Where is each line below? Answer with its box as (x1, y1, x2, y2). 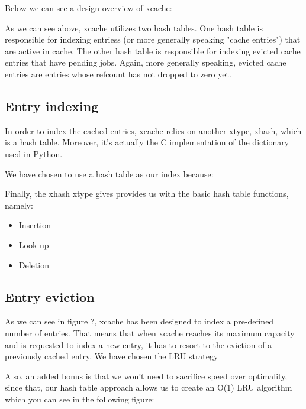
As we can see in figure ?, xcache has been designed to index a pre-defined (5, 315, 274, 327)
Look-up (18, 238, 49, 251)
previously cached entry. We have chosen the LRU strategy (5, 350, 218, 362)
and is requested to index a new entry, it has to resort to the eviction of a (5, 338, 272, 350)
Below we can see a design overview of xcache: (5, 2, 172, 14)
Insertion (18, 219, 51, 231)
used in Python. (5, 147, 63, 160)
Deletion (18, 258, 49, 271)
